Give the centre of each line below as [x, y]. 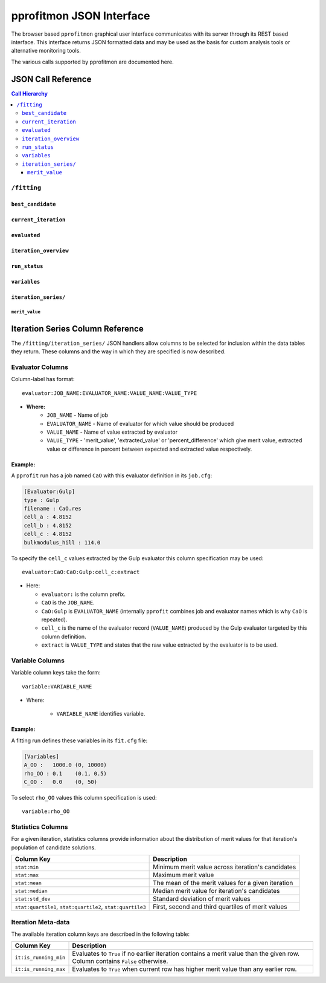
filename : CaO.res [53, 509]
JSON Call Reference [51, 79]
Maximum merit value [184, 875]
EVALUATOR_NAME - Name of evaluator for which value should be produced [140, 423]
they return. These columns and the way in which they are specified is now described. [118, 351]
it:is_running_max [40, 969]
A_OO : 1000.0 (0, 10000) [65, 765]
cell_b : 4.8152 [48, 525]
